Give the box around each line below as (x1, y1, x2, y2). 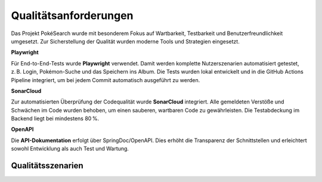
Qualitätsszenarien (11, 161, 83, 171)
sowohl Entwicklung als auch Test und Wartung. (11, 145, 129, 152)
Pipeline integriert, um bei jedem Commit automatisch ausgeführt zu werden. (11, 76, 200, 83)
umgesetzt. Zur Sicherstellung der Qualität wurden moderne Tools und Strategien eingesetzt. (11, 37, 240, 45)
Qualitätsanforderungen (11, 9, 134, 22)
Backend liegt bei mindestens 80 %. (11, 115, 100, 122)
